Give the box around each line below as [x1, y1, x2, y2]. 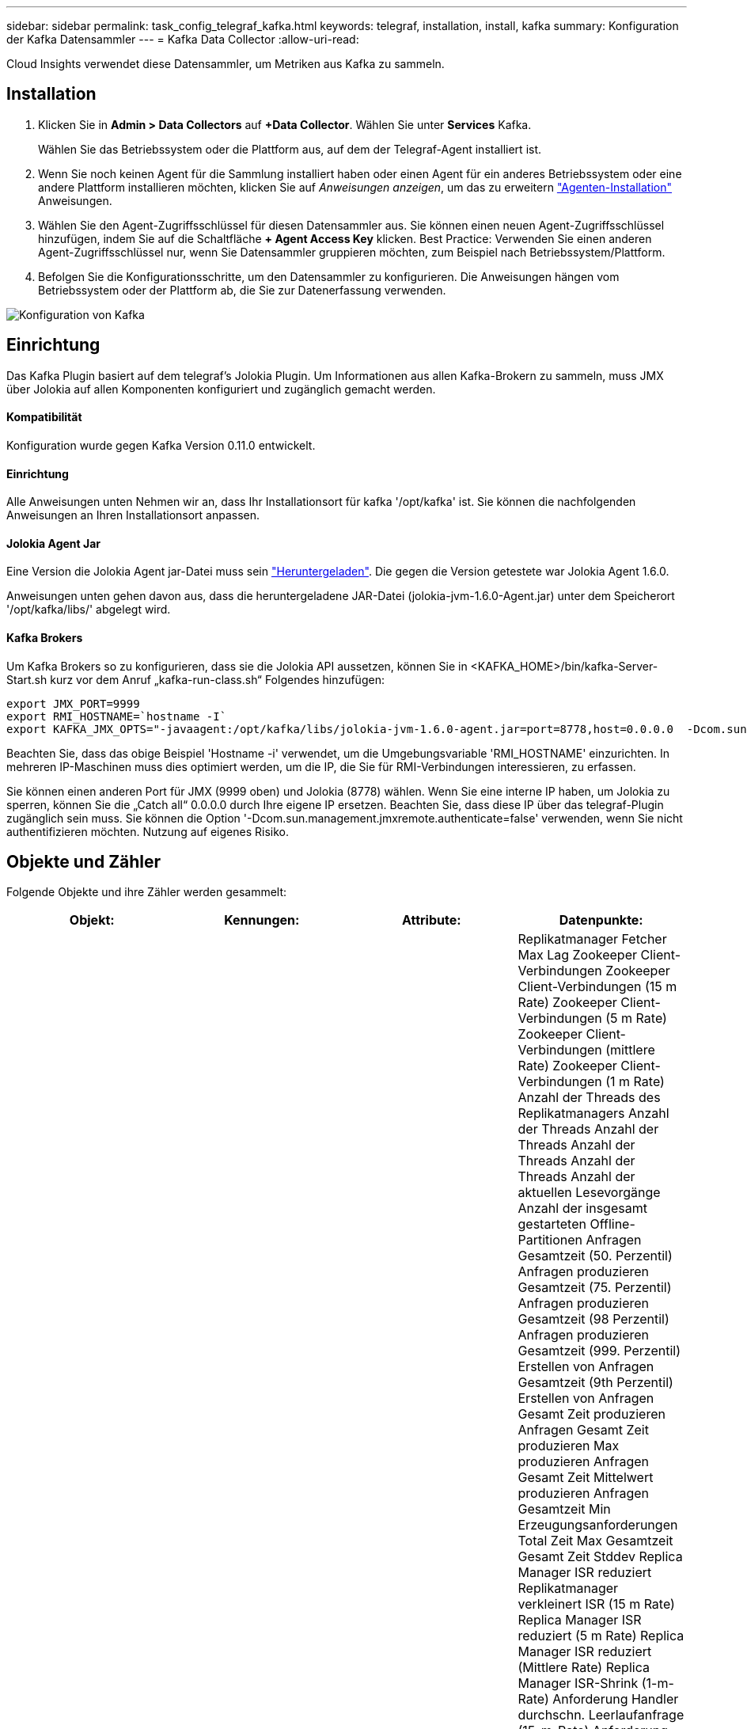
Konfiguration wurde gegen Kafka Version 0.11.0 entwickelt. [6, 438, 316, 452]
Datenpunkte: [559, 912, 643, 929]
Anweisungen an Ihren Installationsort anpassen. [6, 508, 260, 522]
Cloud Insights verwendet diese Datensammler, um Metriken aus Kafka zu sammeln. [6, 57, 445, 70]
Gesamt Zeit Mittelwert [518, 1469, 654, 1486]
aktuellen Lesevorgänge [518, 1184, 661, 1201]
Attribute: [401, 912, 461, 929]
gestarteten [518, 1216, 586, 1233]
